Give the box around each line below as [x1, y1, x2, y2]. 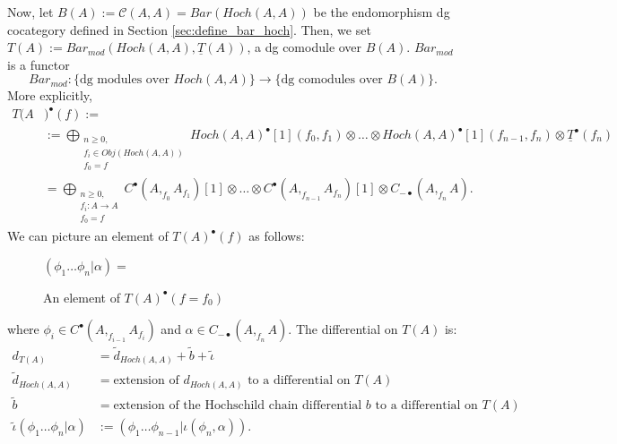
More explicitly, [7, 86, 92, 105]
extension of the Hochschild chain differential [113, 399, 362, 413]
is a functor [7, 55, 70, 73]
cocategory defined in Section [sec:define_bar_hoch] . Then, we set [7, 20, 371, 38]
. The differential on [288, 320, 398, 338]
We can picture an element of [7, 226, 169, 245]
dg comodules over [281, 73, 383, 87]
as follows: [248, 226, 305, 245]
